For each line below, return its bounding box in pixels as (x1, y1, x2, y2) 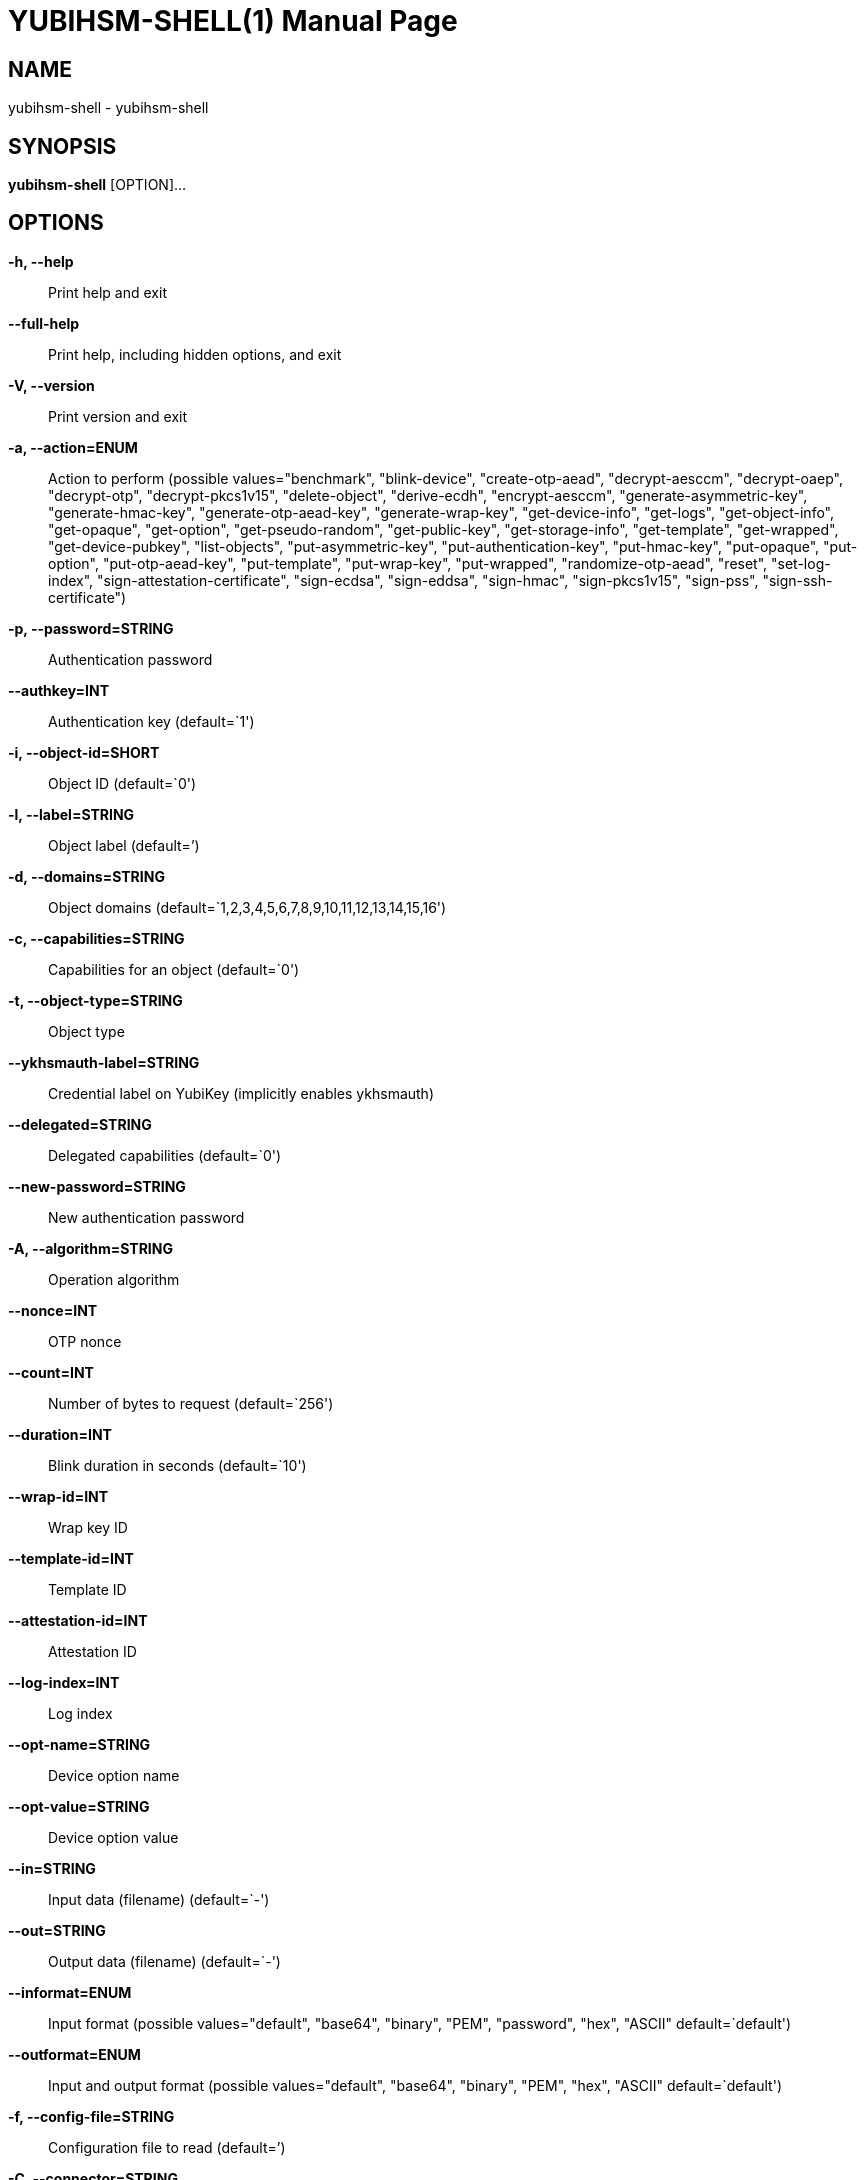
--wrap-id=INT (8, 1487, 109, 1505)
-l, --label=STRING (8, 805, 135, 823)
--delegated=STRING (8, 1115, 152, 1133)
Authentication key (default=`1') (48, 712, 255, 730)
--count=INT (8, 1363, 94, 1381)
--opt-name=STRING (8, 1735, 151, 1753)
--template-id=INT (8, 1549, 134, 1567)
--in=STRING (8, 1859, 96, 1877)
